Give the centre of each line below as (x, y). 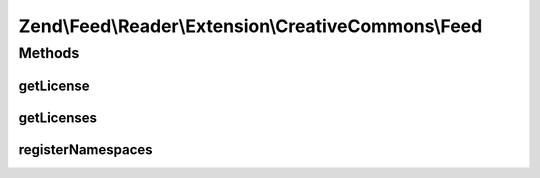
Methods (49, 53)
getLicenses (58, 117)
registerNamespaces (86, 149)
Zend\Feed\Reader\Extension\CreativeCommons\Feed (250, 26)
